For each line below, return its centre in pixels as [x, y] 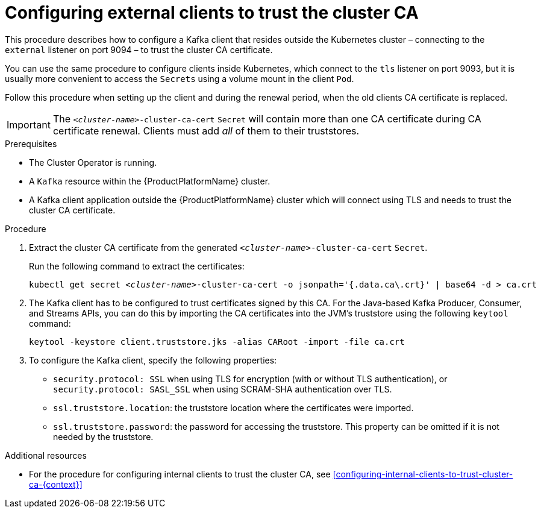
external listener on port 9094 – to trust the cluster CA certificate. [139, 49]
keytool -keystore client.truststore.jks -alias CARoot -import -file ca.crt [217, 341]
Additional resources [46, 455]
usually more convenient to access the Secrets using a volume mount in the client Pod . [180, 78]
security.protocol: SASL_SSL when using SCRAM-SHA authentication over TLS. [223, 389]
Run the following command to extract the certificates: [137, 266]
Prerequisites [31, 143]
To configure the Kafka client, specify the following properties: [153, 360]
